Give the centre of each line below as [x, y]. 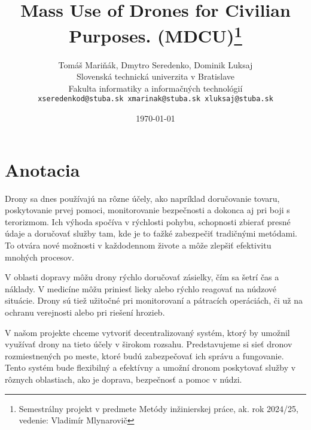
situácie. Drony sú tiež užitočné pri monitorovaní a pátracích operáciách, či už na [154, 300]
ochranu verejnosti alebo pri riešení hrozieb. [85, 312]
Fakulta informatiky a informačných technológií [155, 88]
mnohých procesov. [40, 257]
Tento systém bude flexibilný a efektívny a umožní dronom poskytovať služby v [150, 367]
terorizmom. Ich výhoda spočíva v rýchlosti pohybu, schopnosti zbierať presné [148, 221]
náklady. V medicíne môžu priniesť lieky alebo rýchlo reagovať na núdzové [141, 288]
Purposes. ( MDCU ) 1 [155, 34]
